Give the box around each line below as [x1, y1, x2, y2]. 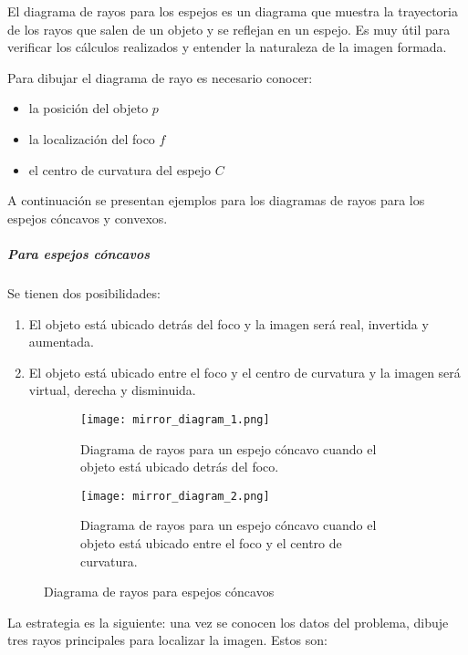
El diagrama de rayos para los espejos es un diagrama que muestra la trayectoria [7, 2, 459, 20]
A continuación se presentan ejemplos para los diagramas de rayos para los [7, 191, 425, 210]
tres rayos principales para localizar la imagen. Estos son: [7, 630, 328, 650]
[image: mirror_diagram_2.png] [80, 489, 270, 503]
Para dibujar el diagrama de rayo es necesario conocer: [7, 68, 313, 87]
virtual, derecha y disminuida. [28, 380, 196, 400]
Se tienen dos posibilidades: [7, 283, 161, 302]
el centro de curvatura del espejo [28, 160, 212, 179]
